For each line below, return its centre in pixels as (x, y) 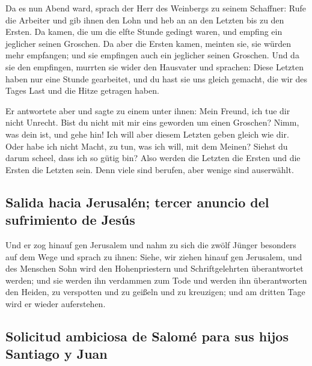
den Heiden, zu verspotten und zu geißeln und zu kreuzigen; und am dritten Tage (155, 292)
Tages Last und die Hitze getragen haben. (82, 90)
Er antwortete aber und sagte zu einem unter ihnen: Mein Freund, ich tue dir (148, 110)
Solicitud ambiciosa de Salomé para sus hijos (147, 336)
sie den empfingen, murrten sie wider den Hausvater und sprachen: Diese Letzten (154, 66)
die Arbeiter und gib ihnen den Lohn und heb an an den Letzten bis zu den (145, 20)
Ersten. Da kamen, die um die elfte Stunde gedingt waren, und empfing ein (144, 32)
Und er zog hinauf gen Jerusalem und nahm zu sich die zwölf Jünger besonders (151, 244)
